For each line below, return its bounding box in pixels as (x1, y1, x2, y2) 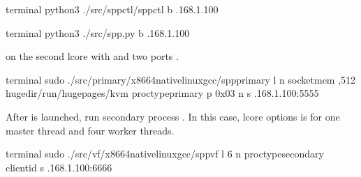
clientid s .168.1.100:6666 (6, 160, 112, 174)
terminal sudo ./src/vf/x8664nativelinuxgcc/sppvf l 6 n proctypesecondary (6, 146, 324, 161)
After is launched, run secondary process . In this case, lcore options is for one (6, 109, 340, 123)
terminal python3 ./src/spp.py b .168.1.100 (6, 25, 190, 40)
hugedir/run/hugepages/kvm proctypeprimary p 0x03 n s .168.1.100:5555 (6, 86, 319, 100)
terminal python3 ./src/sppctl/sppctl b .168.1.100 (6, 2, 219, 16)
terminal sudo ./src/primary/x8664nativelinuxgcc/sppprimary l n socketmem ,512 (6, 72, 356, 86)
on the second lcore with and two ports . (6, 49, 179, 63)
